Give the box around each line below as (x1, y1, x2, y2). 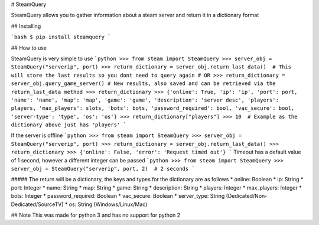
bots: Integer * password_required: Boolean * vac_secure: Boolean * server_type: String (11, 193, 225, 200)
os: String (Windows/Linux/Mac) (69, 201, 148, 208)
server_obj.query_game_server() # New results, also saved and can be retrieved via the (11, 80, 276, 87)
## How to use (11, 44, 47, 51)
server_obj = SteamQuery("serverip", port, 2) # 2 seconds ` (11, 165, 195, 172)
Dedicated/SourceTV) (11, 201, 64, 208)
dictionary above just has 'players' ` (11, 122, 126, 128)
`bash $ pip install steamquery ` (11, 34, 111, 41)
